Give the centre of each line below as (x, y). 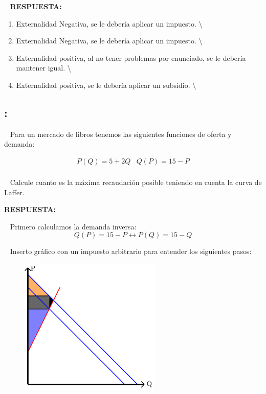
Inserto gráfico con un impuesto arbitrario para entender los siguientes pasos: (131, 251)
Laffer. (14, 192)
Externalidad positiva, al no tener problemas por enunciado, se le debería (131, 57)
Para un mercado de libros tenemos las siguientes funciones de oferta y (121, 134)
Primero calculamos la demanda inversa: (73, 226)
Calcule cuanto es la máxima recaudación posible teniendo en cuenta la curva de (136, 182)
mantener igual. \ (43, 68)
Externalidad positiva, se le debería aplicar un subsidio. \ (106, 85)
